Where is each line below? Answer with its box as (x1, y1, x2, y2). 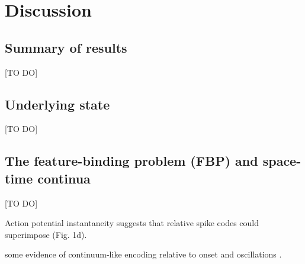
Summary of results (5, 38, 127, 56)
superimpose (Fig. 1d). (5, 228, 87, 240)
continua (37, 169, 91, 187)
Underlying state (5, 95, 110, 113)
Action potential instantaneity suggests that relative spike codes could (5, 217, 259, 229)
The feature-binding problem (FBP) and (5, 152, 258, 170)
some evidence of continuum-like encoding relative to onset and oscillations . (5, 248, 282, 260)
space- (262, 152, 301, 170)
